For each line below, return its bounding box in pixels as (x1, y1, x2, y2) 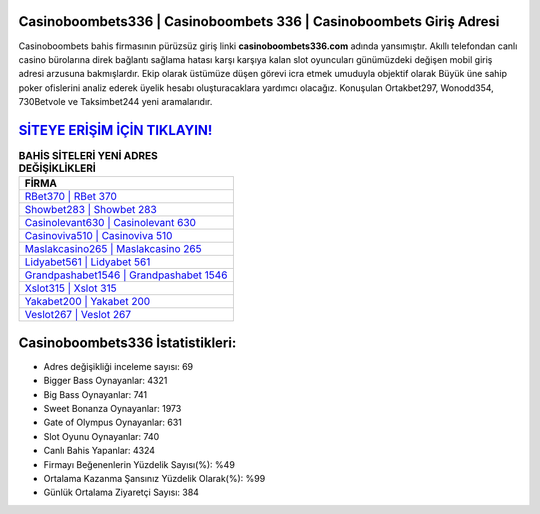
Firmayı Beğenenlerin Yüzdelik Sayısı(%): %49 (43, 458, 235, 470)
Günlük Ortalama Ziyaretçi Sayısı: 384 (43, 486, 200, 499)
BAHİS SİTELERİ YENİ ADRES (18, 149, 159, 163)
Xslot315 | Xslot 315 (24, 281, 117, 295)
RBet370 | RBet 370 (24, 190, 117, 204)
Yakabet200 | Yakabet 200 (24, 295, 151, 309)
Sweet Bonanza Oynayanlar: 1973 (43, 403, 182, 415)
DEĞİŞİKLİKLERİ (18, 161, 97, 175)
